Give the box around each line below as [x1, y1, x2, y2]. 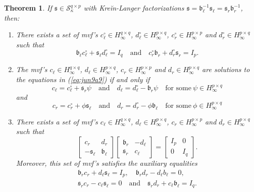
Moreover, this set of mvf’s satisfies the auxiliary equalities [16, 157, 197, 168]
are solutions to [202, 64, 250, 75]
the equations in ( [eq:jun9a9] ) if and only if [16, 74, 150, 84]
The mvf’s [16, 64, 47, 75]
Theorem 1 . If [4, 3, 52, 13]
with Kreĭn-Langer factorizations [83, 3, 184, 13]
